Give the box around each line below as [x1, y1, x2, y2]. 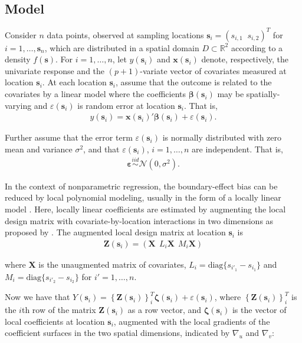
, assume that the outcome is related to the [115, 76, 272, 88]
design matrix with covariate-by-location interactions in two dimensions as [5, 214, 274, 227]
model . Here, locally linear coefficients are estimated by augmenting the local [5, 202, 286, 215]
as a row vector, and [127, 304, 202, 316]
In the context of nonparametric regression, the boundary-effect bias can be [5, 179, 278, 192]
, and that [83, 142, 120, 155]
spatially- [246, 88, 280, 100]
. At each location [42, 76, 107, 88]
